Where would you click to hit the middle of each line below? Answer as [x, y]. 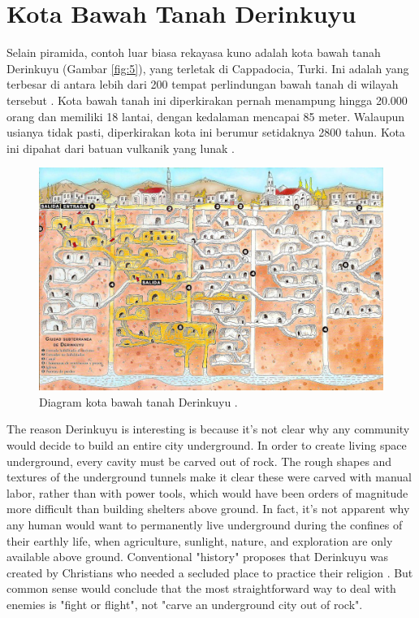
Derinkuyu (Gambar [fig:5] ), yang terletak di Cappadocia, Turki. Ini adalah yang [208, 68]
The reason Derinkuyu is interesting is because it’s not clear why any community [208, 429]
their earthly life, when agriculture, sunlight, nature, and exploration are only [200, 540]
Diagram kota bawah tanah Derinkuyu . [138, 401]
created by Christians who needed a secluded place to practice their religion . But [210, 572]
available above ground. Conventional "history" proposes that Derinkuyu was [198, 557]
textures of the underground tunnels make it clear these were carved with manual [209, 477]
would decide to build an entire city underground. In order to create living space [207, 444]
